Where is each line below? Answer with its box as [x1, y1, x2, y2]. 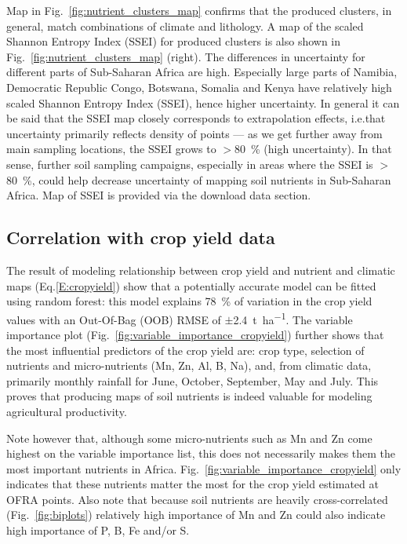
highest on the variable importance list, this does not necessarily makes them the [6, 445, 396, 462]
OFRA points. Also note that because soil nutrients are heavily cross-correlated [6, 491, 388, 507]
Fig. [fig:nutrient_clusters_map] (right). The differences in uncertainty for [6, 48, 365, 64]
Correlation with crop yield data [6, 225, 275, 250]
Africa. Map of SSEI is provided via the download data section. [6, 187, 311, 203]
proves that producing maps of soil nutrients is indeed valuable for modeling [6, 388, 372, 404]
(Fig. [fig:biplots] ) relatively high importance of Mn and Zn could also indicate [6, 506, 386, 523]
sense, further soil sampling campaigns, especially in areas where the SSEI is [6, 155, 373, 172]
